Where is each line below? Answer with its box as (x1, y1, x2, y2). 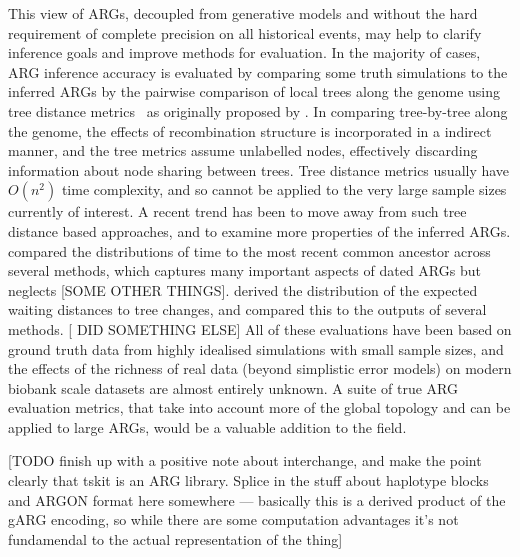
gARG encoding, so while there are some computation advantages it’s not (8, 509, 459, 530)
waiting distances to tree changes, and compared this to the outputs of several (8, 299, 487, 320)
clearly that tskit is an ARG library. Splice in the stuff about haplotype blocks (8, 470, 489, 491)
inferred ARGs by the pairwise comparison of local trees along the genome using (8, 81, 501, 102)
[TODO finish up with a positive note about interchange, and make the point (8, 450, 482, 471)
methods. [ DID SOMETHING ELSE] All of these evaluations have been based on (8, 318, 512, 339)
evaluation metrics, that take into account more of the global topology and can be (8, 397, 511, 418)
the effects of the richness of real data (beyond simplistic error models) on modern (8, 358, 512, 379)
